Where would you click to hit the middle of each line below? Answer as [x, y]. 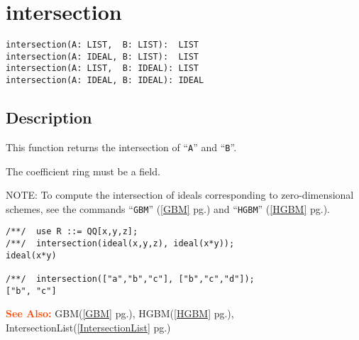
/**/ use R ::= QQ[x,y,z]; [72, 232]
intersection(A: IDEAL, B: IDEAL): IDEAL [105, 81]
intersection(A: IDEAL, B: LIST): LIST [103, 56]
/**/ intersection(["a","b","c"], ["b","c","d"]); [130, 279]
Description [49, 117]
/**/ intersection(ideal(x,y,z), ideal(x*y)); [120, 244]
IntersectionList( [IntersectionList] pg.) [88, 327]
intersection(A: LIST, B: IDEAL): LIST [103, 68]
